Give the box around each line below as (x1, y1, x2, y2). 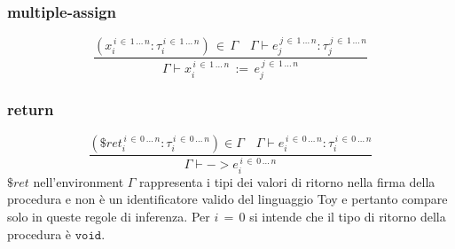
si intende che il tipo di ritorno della (249, 207, 446, 226)
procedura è (7, 224, 72, 243)
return (7, 98, 54, 121)
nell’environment (33, 172, 124, 191)
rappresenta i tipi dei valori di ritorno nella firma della (139, 172, 435, 191)
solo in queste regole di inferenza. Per (7, 207, 210, 226)
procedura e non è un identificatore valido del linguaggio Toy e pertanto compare (7, 190, 448, 208)
